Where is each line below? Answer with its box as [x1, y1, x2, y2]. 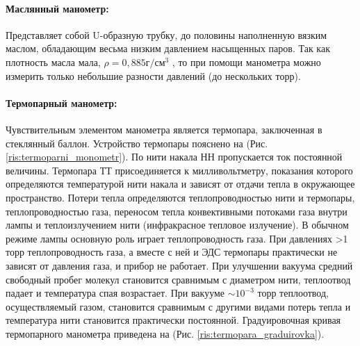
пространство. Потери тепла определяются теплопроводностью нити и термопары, [6, 190, 355, 204]
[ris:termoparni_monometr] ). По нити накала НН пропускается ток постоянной [6, 149, 343, 164]
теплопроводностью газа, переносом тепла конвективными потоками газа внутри [6, 204, 347, 218]
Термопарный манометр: [6, 95, 117, 110]
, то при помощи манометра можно [172, 54, 321, 69]
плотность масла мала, [6, 54, 101, 69]
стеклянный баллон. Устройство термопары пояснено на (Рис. [6, 135, 268, 150]
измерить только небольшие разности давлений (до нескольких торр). [6, 68, 301, 83]
